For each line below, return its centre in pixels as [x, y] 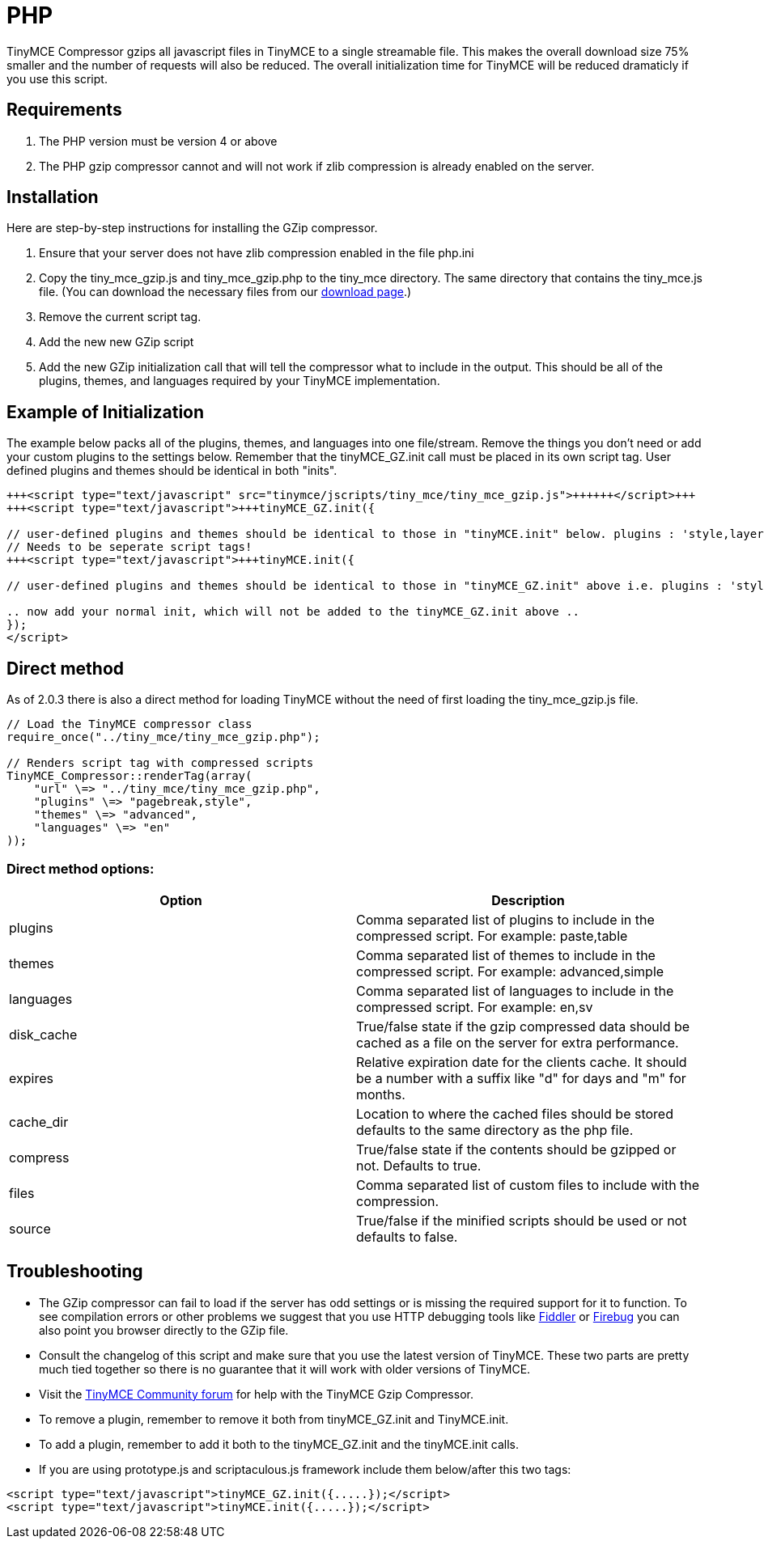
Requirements [64, 110]
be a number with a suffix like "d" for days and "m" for [521, 1078]
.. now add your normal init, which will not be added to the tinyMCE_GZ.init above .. [293, 612]
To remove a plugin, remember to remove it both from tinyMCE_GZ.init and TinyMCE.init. [274, 1419]
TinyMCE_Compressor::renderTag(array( [129, 776]
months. [381, 1094]
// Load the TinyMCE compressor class [129, 724]
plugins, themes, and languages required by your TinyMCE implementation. [240, 381]
